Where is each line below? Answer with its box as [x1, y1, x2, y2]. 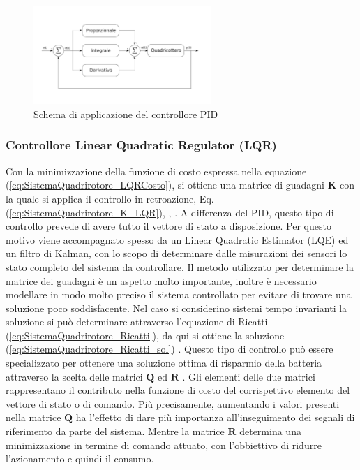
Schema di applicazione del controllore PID [33, 106, 218, 121]
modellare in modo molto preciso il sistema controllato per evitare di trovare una [6, 287, 352, 302]
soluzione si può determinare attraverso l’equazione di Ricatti [6, 314, 268, 329]
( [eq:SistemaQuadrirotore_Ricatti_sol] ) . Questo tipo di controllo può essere [6, 342, 333, 356]
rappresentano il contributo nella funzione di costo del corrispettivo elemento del [6, 383, 350, 397]
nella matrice [6, 410, 61, 425]
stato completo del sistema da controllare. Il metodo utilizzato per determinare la [6, 259, 354, 274]
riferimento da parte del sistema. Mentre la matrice [6, 424, 225, 439]
